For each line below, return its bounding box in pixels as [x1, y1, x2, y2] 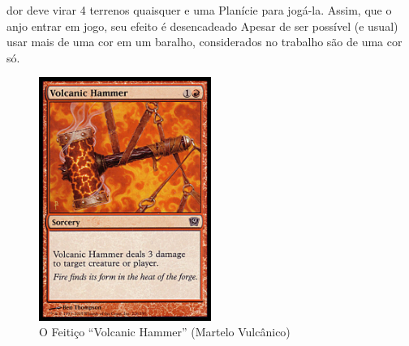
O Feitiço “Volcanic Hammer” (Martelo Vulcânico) [39, 323, 291, 340]
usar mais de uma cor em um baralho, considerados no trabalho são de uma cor [6, 33, 403, 50]
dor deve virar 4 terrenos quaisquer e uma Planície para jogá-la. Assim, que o [6, 2, 392, 18]
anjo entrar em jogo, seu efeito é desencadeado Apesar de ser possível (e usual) [6, 17, 398, 34]
